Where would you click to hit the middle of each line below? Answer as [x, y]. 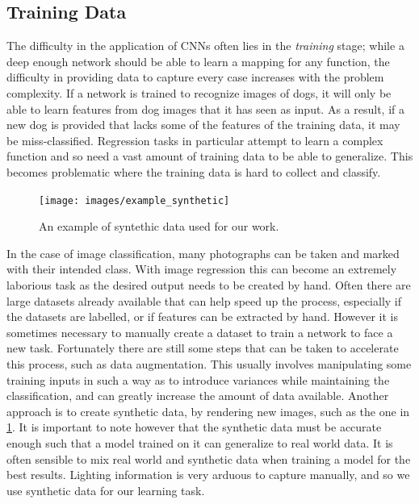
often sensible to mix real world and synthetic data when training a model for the [209, 458]
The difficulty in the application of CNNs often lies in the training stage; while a [205, 46]
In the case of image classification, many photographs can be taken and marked [203, 253]
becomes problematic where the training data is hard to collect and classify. [194, 171]
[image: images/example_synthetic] [134, 200]
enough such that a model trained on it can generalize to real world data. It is [200, 442]
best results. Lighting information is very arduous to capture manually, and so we [208, 475]
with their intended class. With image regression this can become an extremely [202, 269]
